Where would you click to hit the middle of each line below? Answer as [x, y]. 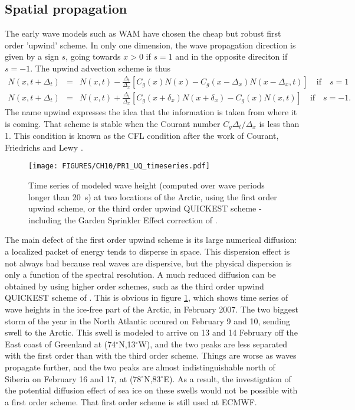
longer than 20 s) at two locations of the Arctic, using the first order [153, 196]
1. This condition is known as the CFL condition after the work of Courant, [142, 136]
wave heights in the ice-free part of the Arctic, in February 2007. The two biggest [152, 309]
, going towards [93, 56]
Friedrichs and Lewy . [44, 147]
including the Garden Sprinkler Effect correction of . [123, 219]
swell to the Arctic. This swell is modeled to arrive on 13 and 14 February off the [151, 332]
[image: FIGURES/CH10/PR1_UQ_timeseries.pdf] [119, 166]
